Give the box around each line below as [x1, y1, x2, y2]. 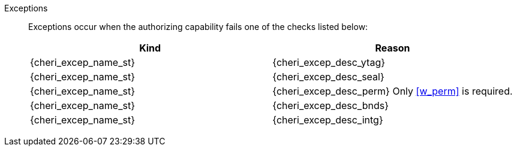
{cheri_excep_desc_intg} [272, 114, 383, 126]
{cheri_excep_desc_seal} [272, 71, 384, 83]
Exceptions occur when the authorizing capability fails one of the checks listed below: [28, 22, 368, 32]
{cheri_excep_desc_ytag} [272, 56, 386, 68]
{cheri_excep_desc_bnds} [272, 99, 389, 111]
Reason [375, 42, 410, 54]
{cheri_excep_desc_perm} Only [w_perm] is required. [272, 85, 513, 97]
